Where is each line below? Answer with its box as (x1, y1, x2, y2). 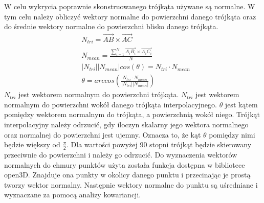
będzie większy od (4, 139, 60, 150)
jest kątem (225, 99, 258, 109)
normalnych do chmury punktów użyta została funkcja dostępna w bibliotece (4, 159, 245, 170)
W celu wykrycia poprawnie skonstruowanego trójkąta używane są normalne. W (4, 1, 255, 11)
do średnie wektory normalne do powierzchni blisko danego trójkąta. (4, 21, 218, 32)
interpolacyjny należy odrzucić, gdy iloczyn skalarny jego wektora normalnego (4, 119, 249, 130)
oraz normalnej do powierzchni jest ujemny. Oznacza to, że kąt (4, 129, 201, 140)
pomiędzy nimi (209, 129, 255, 140)
